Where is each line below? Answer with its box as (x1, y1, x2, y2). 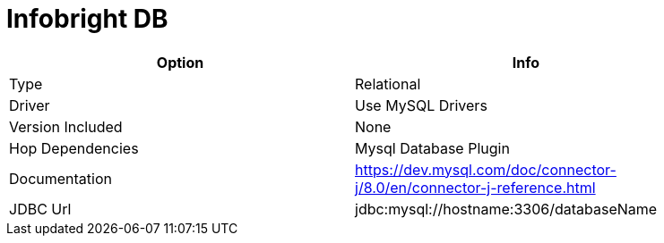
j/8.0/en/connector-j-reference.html (355, 178, 596, 197)
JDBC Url (9, 199, 72, 218)
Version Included (9, 117, 123, 136)
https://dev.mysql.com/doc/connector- (355, 160, 617, 179)
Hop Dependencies (9, 138, 139, 157)
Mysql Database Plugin (355, 138, 510, 157)
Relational (355, 74, 421, 93)
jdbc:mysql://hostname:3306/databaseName (355, 199, 658, 218)
